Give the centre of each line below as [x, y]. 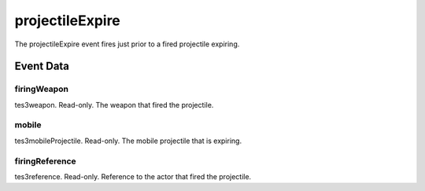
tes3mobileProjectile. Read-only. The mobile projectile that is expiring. [128, 141]
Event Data [42, 66]
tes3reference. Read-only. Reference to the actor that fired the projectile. [133, 176]
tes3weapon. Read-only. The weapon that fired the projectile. [114, 105]
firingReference [45, 161]
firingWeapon [41, 89]
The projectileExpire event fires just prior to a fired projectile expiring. [127, 44]
